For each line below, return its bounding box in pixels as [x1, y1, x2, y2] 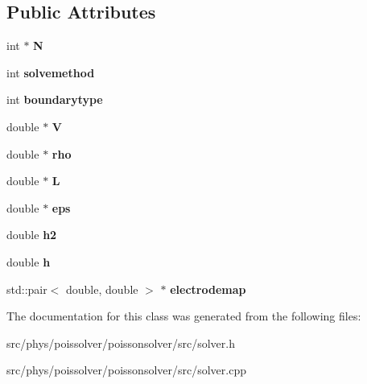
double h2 [6, 226, 57, 243]
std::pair [6, 280, 47, 297]
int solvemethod [6, 64, 95, 81]
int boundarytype [6, 91, 103, 108]
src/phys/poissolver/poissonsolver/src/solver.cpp [6, 361, 247, 378]
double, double [66, 280, 138, 297]
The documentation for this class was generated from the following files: [6, 308, 361, 324]
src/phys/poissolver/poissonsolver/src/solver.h [6, 334, 236, 351]
